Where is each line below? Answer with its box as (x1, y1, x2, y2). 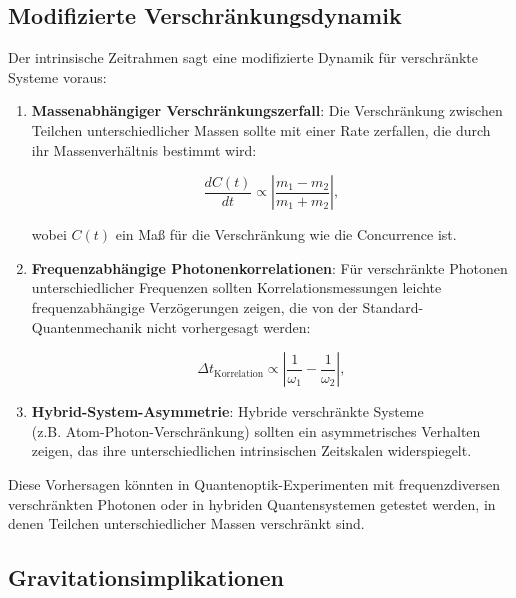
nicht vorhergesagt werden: (146, 316, 311, 337)
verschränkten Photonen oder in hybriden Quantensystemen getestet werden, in (8, 493, 496, 514)
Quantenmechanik (31, 316, 142, 337)
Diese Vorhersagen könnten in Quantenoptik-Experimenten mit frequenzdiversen (8, 473, 501, 494)
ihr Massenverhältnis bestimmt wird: (31, 139, 257, 160)
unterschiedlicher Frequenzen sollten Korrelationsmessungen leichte (31, 277, 442, 298)
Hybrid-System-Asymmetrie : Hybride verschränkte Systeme (31, 401, 424, 422)
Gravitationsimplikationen (8, 562, 284, 593)
